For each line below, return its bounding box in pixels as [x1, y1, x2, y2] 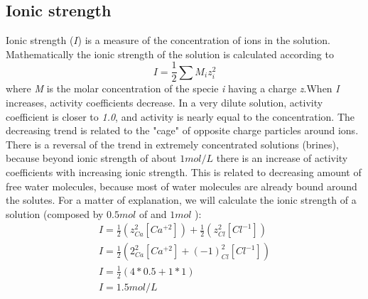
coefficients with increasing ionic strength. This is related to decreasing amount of [6, 165, 362, 180]
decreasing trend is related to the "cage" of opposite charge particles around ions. [6, 123, 359, 138]
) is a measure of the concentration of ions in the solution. [77, 33, 331, 48]
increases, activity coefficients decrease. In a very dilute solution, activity [6, 95, 323, 110]
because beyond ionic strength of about [6, 151, 177, 165]
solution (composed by [6, 206, 104, 221]
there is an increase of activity [216, 151, 348, 165]
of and [139, 206, 167, 221]
